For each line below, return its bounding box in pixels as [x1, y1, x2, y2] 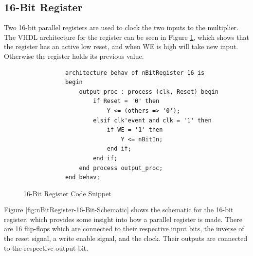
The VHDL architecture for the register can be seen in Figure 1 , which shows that [4, 32, 249, 42]
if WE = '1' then [107, 126, 163, 134]
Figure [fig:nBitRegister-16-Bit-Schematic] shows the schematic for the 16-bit [4, 205, 234, 215]
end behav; [65, 174, 100, 181]
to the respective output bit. [4, 242, 89, 253]
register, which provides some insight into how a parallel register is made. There [4, 214, 242, 224]
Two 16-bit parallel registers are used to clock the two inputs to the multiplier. [4, 22, 238, 33]
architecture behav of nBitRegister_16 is [65, 69, 205, 76]
